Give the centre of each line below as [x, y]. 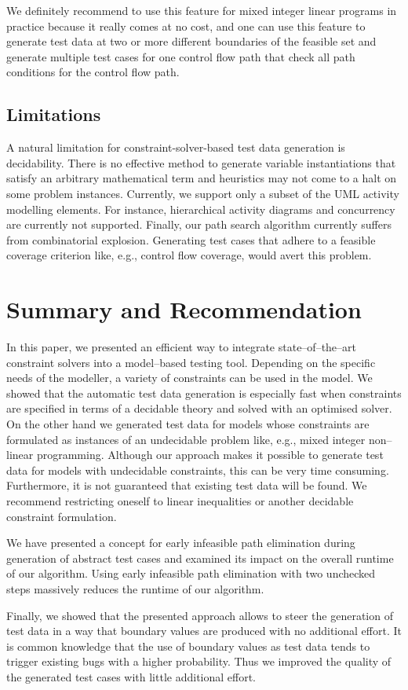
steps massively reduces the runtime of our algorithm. [135, 588]
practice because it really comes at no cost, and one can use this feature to [186, 26]
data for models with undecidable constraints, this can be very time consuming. [198, 470]
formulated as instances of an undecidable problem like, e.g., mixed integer [186, 439]
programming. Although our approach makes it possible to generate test [210, 455]
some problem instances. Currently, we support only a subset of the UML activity [203, 193]
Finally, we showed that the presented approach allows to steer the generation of [200, 615]
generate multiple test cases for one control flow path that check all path [181, 56]
